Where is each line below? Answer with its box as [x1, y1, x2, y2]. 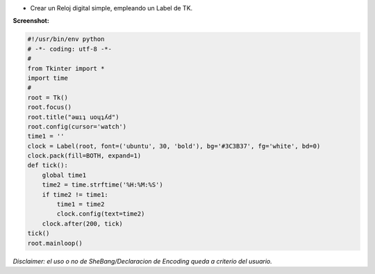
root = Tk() [27, 94, 69, 101]
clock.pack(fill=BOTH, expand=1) [27, 152, 142, 160]
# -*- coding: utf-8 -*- [27, 45, 112, 53]
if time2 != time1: [42, 191, 109, 198]
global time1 [42, 171, 87, 179]
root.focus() [27, 103, 72, 111]
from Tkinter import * [27, 65, 105, 72]
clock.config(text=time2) [56, 210, 145, 218]
